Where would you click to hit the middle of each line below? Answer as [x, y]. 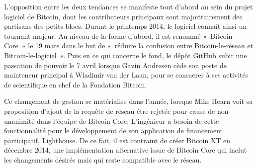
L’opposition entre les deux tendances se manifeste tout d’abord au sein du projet [128, 6]
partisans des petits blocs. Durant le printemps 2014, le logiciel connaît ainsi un [126, 26]
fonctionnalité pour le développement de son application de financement [113, 130]
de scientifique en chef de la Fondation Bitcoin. [76, 84]
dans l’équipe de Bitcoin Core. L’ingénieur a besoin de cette [128, 121]
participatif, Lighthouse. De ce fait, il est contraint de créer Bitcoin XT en [117, 140]
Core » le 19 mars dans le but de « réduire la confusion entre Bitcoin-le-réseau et [129, 45]
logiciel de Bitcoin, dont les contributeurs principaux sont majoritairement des [123, 16]
